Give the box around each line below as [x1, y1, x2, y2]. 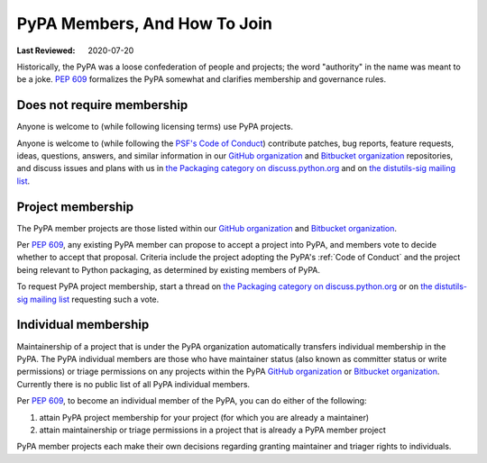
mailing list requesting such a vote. [30, 294, 160, 304]
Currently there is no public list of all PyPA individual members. [16, 378, 251, 389]
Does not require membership [16, 97, 188, 113]
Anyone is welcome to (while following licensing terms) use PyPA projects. [16, 122, 293, 132]
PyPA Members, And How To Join [16, 14, 272, 33]
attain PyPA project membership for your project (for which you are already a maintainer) [39, 412, 370, 422]
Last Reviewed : [16, 45, 76, 56]
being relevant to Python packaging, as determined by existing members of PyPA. [16, 264, 320, 275]
